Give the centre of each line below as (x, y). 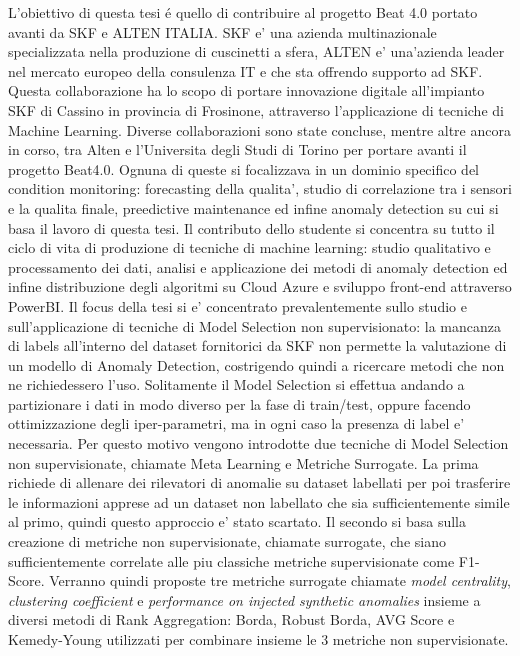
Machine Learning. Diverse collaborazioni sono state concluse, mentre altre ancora (259, 129)
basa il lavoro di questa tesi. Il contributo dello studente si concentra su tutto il (251, 227)
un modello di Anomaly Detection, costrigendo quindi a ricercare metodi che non (256, 364)
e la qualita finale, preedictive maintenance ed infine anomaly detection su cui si (253, 207)
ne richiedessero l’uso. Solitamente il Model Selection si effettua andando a (236, 384)
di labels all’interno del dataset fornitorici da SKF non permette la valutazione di (257, 345)
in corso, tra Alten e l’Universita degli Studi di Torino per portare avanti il (237, 149)
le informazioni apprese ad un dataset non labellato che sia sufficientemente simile (259, 501)
